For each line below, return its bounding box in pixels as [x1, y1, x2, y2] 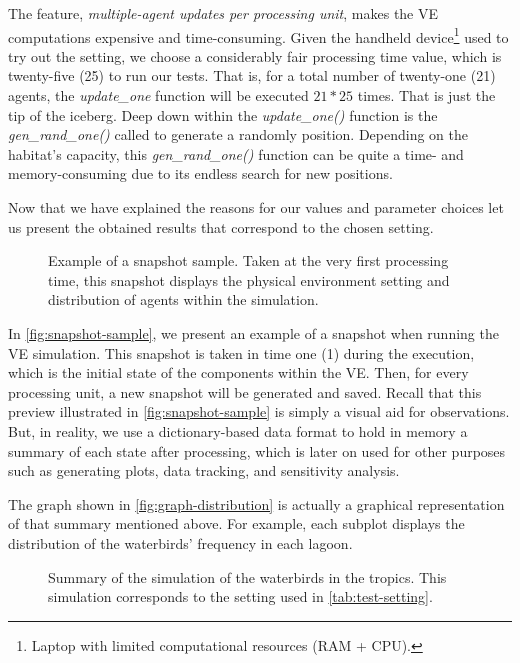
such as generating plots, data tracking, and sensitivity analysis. [8, 460, 400, 481]
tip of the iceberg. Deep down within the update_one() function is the [8, 104, 438, 125]
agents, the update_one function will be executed [8, 85, 309, 106]
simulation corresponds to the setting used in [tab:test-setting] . [48, 586, 433, 607]
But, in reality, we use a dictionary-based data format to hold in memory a [8, 420, 468, 441]
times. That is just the [357, 85, 496, 106]
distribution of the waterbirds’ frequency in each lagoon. [8, 532, 353, 553]
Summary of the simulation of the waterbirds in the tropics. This [48, 566, 447, 587]
